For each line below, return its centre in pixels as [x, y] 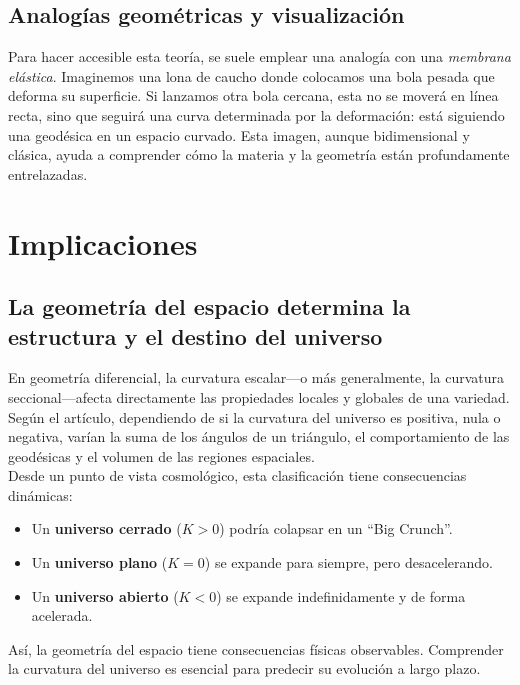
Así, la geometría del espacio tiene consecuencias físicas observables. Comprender [256, 648]
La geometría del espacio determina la [209, 306]
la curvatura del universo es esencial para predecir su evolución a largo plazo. [244, 668]
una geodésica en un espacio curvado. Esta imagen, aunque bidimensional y [239, 134]
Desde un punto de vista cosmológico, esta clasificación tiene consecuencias [237, 475]
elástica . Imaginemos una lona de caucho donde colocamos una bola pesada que [251, 75]
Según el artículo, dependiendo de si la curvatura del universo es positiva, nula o [254, 416]
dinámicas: [40, 494]
